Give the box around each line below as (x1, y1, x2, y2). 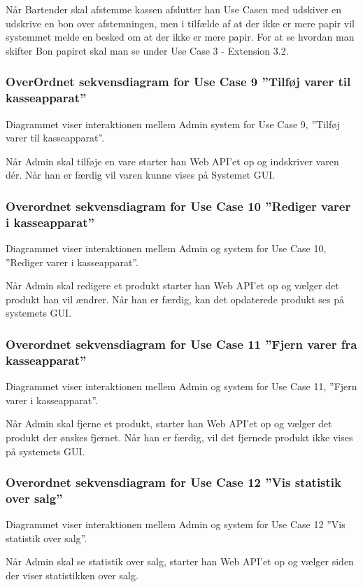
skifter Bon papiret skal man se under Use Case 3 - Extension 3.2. (6, 43, 289, 57)
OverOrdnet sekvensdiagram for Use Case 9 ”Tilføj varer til (6, 73, 351, 90)
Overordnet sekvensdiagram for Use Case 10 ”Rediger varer (6, 197, 351, 214)
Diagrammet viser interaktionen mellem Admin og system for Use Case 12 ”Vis (6, 517, 346, 532)
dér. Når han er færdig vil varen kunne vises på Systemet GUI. (6, 167, 276, 182)
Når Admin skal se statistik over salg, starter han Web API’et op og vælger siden (6, 554, 354, 569)
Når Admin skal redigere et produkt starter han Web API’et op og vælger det (6, 278, 339, 293)
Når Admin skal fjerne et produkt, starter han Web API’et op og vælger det (6, 416, 332, 431)
